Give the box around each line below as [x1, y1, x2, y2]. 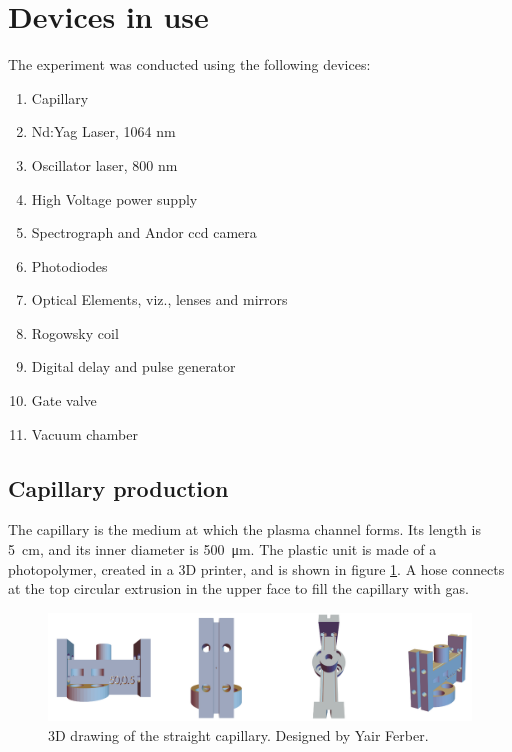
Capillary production [8, 472, 229, 503]
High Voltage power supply [31, 188, 198, 209]
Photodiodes [31, 255, 108, 276]
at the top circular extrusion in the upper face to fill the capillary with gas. [8, 578, 469, 599]
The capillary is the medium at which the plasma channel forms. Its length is [8, 519, 481, 540]
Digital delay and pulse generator [31, 356, 236, 377]
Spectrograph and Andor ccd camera [31, 222, 257, 243]
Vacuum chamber [31, 423, 139, 444]
